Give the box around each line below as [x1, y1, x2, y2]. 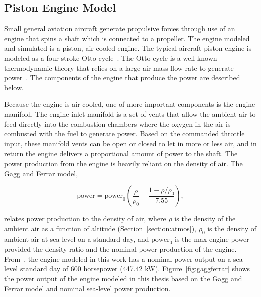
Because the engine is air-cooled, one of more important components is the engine [4, 99, 255, 109]
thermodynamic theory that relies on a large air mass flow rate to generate [4, 62, 234, 73]
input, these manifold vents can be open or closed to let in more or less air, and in [4, 138, 257, 148]
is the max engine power [175, 233, 249, 244]
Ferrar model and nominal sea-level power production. [4, 283, 171, 293]
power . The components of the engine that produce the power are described [4, 72, 240, 83]
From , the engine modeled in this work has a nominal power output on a [4, 253, 231, 264]
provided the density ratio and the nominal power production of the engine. [4, 244, 237, 254]
